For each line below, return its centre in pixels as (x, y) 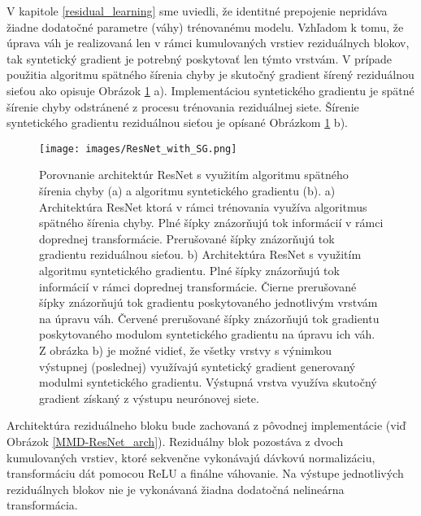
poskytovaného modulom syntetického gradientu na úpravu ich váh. (207, 334)
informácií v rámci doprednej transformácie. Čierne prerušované (198, 286)
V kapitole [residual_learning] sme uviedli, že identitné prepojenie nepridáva (197, 11)
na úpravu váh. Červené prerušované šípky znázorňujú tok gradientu (209, 318)
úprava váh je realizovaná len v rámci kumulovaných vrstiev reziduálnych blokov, (208, 43)
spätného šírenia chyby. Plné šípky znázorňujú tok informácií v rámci (211, 223)
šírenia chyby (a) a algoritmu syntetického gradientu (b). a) (187, 190)
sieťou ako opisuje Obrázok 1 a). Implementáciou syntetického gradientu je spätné (210, 90)
